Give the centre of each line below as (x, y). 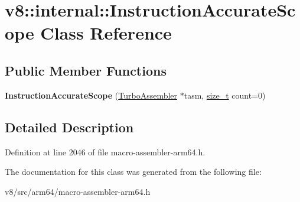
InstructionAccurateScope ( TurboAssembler (91, 95)
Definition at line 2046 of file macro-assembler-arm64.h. (105, 151)
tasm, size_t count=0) (225, 95)
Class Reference (106, 33)
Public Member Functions (86, 70)
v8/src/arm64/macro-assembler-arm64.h (78, 191)
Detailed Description (69, 127)
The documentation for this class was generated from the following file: (133, 172)
